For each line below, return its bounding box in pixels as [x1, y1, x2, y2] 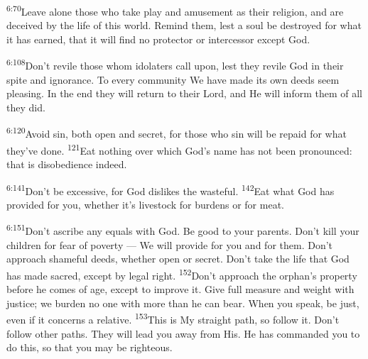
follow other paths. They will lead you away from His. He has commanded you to [6, 326, 360, 341]
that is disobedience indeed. [6, 156, 127, 171]
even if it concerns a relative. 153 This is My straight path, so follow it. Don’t [6, 310, 340, 326]
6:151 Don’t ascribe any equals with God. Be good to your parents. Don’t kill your [6, 221, 359, 238]
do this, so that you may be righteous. [6, 340, 173, 355]
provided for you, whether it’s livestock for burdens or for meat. [6, 197, 284, 211]
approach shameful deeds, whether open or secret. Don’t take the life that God [6, 251, 350, 266]
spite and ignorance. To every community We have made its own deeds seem [6, 72, 340, 87]
